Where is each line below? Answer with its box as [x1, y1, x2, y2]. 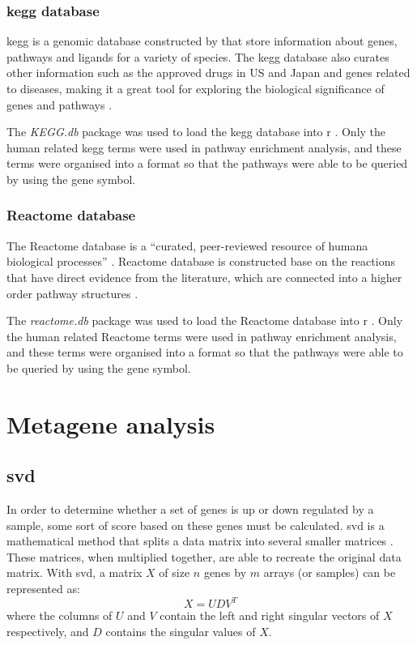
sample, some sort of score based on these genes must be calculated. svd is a [6, 516, 385, 533]
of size [159, 564, 190, 581]
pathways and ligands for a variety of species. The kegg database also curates [6, 48, 389, 65]
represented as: [6, 580, 80, 597]
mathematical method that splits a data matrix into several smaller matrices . [6, 532, 394, 549]
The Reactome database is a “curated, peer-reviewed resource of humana [6, 237, 368, 254]
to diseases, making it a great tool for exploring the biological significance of [6, 80, 385, 96]
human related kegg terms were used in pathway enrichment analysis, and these [6, 139, 402, 156]
